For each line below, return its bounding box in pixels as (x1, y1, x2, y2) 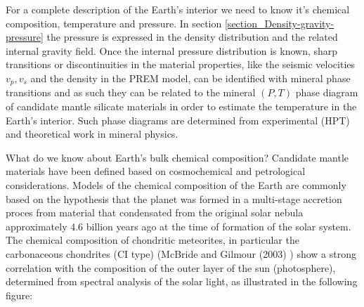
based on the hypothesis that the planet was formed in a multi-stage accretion (6, 191, 342, 206)
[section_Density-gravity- (224, 15, 334, 30)
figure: (6, 287, 33, 302)
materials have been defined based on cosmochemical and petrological (6, 164, 306, 178)
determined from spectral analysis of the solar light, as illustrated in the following (6, 274, 358, 289)
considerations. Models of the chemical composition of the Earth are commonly (6, 177, 346, 192)
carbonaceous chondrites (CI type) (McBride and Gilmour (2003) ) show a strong (6, 246, 356, 261)
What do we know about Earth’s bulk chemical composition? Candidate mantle (6, 150, 349, 164)
